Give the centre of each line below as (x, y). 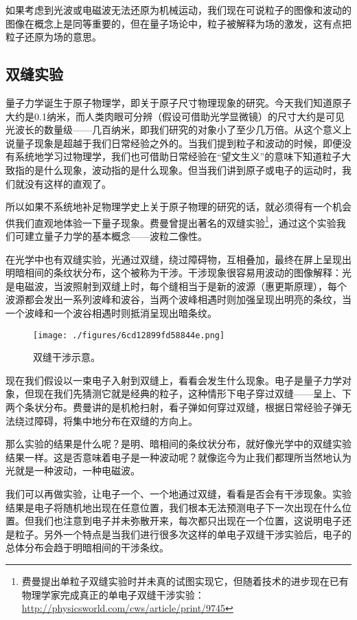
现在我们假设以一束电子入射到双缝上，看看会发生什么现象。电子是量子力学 (174, 380)
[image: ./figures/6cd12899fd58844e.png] (129, 335)
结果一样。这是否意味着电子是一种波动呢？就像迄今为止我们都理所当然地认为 (178, 457)
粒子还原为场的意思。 (54, 37)
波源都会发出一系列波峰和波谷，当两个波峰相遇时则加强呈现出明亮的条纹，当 (178, 299)
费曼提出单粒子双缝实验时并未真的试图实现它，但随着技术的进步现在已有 (185, 580)
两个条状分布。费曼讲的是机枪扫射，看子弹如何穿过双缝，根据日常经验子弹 (174, 407)
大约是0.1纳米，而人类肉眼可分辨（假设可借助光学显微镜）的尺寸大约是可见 (175, 116)
